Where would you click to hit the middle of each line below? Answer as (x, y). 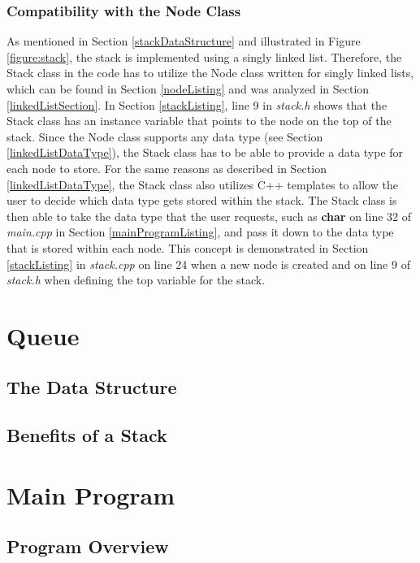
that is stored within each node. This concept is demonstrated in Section (188, 247)
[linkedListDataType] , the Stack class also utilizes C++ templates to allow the (202, 184)
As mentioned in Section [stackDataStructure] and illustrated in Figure (184, 41)
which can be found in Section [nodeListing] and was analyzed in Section (188, 89)
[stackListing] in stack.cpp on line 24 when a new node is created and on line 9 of (208, 264)
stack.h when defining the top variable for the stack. (136, 280)
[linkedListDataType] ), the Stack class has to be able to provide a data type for (205, 152)
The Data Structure (92, 387)
